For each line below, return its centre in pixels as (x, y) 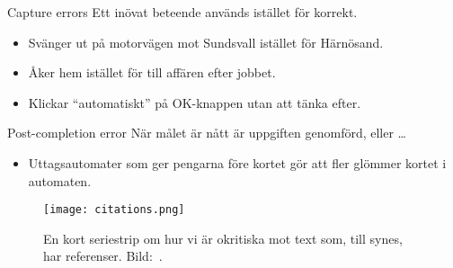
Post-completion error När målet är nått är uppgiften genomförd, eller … (207, 133)
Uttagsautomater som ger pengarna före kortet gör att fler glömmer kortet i (237, 162)
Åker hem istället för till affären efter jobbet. (152, 72)
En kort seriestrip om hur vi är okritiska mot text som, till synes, (223, 238)
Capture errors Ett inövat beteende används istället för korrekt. (182, 12)
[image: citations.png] (114, 210)
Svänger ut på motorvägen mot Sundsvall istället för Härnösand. (206, 42)
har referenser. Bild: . (103, 256)
